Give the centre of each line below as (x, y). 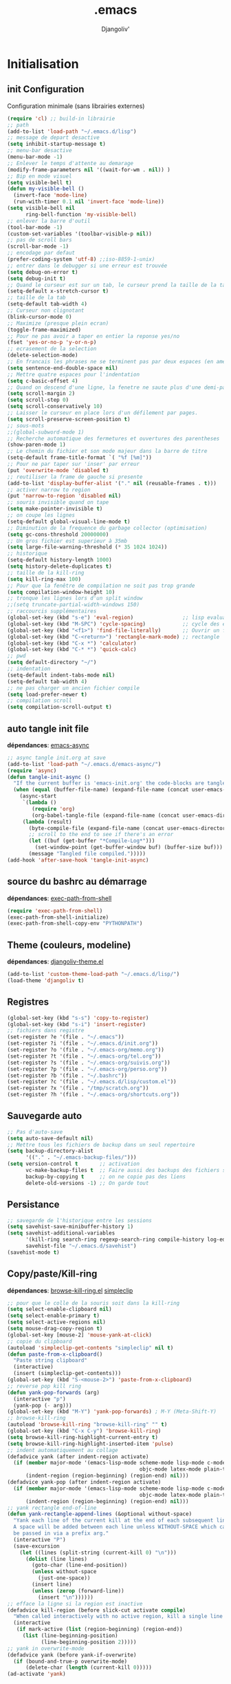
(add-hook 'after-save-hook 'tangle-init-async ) (78, 860)
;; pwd (16, 656)
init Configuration (46, 89)
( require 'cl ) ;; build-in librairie (61, 118)
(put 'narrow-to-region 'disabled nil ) (64, 496)
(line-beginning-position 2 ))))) (89, 1642)
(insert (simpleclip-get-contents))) (67, 1374)
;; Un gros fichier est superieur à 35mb (67, 541)
